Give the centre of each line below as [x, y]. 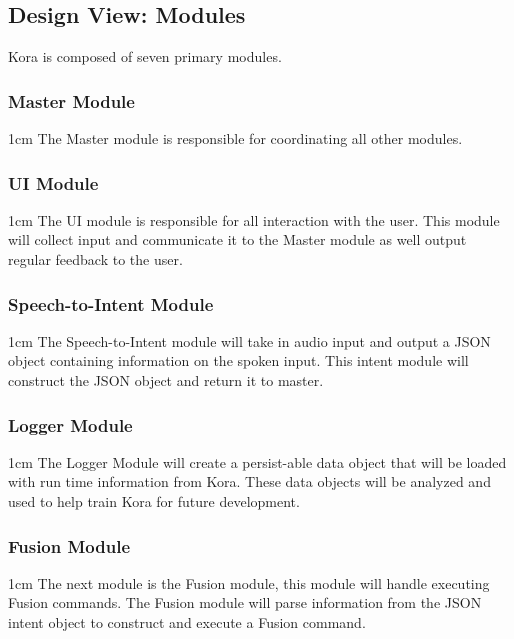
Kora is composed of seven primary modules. [145, 56]
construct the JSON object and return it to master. [166, 380]
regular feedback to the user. [95, 259]
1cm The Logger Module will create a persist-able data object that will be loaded [257, 461]
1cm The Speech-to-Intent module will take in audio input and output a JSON [249, 340]
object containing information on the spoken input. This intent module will [238, 360]
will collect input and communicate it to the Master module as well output [237, 239]
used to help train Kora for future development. [154, 501]
